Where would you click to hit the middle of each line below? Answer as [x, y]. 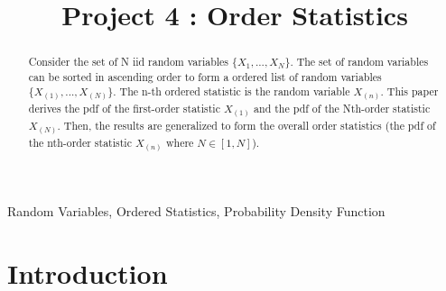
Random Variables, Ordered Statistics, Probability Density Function [196, 211]
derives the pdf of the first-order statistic [124, 109]
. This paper [409, 91]
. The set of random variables [359, 62]
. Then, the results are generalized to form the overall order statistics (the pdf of [246, 126]
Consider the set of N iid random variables [129, 62]
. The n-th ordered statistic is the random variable [232, 91]
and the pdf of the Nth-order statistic [342, 109]
